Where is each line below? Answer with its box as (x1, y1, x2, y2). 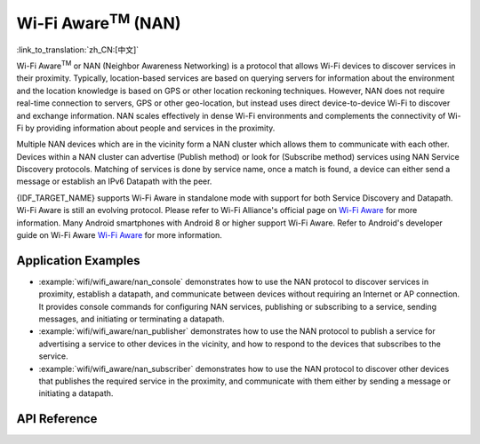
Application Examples (16, 253, 141, 268)
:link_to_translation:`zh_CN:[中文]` (16, 44, 140, 55)
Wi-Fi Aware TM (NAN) (16, 10, 181, 33)
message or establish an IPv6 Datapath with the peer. (16, 176, 212, 186)
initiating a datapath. (38, 388, 114, 399)
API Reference (16, 411, 98, 426)
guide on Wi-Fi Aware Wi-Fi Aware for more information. (16, 230, 222, 241)
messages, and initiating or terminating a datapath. (38, 313, 225, 324)
